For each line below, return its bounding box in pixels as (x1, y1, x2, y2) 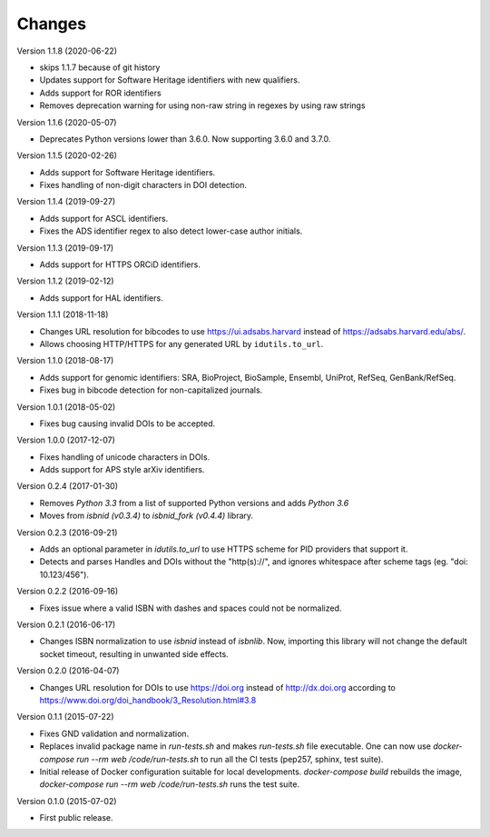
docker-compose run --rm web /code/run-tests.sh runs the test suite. (39, 779, 299, 790)
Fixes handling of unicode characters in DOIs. (39, 451, 211, 463)
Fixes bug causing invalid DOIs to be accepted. (39, 418, 216, 429)
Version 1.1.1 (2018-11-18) (16, 309, 109, 320)
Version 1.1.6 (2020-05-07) (16, 116, 117, 127)
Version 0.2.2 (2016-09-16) (16, 586, 119, 597)
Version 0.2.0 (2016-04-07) (16, 665, 120, 676)
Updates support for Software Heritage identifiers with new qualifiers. (39, 75, 300, 85)
